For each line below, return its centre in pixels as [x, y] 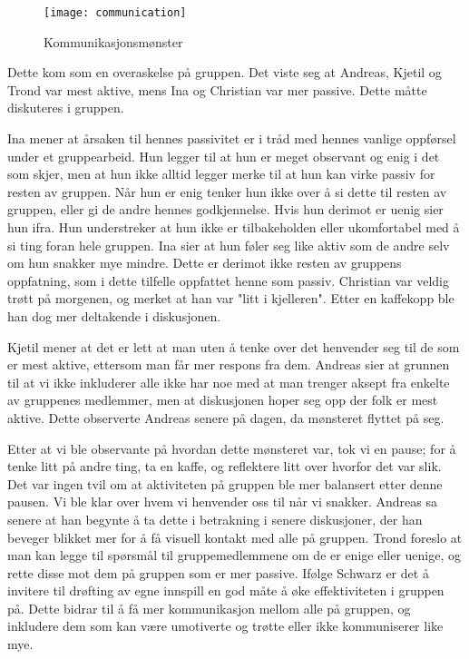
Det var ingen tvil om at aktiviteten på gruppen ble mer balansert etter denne [225, 483]
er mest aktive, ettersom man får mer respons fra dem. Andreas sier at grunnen [229, 364]
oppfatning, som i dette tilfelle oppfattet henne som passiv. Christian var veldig [228, 280]
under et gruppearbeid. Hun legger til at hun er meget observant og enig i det [224, 156]
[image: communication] [115, 13]
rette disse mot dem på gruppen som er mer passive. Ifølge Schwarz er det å [218, 572]
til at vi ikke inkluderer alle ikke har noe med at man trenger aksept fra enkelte [229, 382]
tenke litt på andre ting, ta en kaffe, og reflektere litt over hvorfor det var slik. [225, 466]
